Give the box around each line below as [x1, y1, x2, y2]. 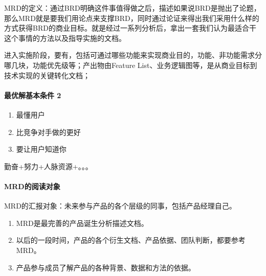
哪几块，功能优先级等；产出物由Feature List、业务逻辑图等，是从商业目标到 [4, 59, 257, 70]
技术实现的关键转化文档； [4, 70, 90, 80]
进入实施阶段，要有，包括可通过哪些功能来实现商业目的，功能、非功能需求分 [4, 50, 262, 60]
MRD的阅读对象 [4, 180, 60, 191]
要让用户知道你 [16, 144, 66, 154]
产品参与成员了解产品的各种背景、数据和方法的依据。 [16, 262, 195, 272]
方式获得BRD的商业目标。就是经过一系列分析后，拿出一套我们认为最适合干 [4, 22, 256, 33]
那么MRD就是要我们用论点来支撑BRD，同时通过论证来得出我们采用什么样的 [4, 12, 259, 23]
